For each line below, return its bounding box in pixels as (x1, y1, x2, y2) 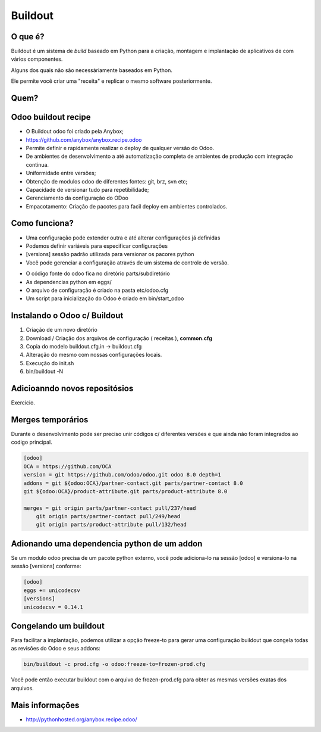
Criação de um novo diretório (26, 326, 97, 334)
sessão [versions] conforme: (11, 563, 81, 570)
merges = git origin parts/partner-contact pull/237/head (23, 504, 196, 512)
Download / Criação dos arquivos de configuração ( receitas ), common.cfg (26, 334, 212, 342)
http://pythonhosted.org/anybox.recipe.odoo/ (26, 715, 137, 723)
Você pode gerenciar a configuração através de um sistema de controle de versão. (26, 259, 229, 266)
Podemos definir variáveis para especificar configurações (26, 242, 168, 250)
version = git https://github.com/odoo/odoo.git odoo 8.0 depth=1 (23, 471, 221, 478)
